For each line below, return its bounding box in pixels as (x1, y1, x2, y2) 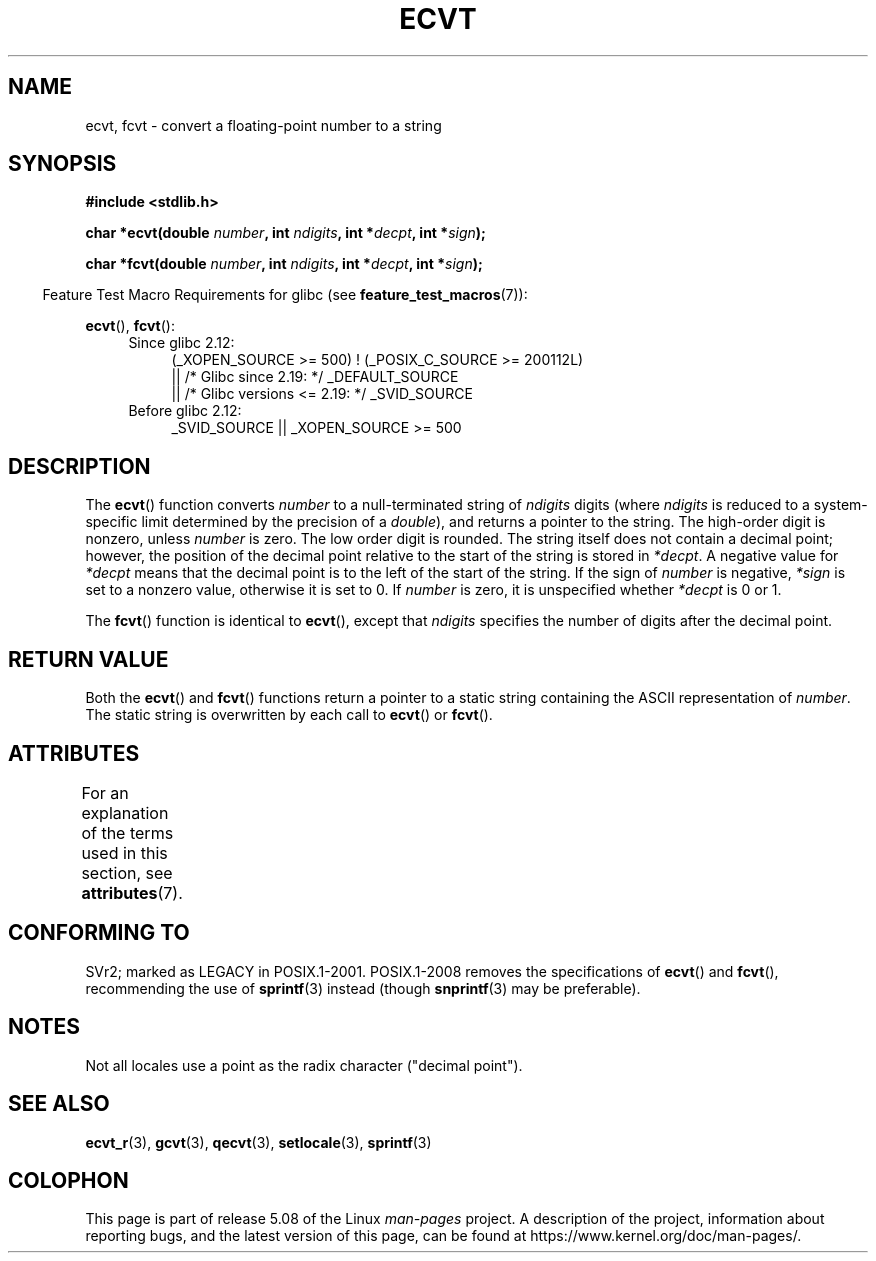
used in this (81, 842, 168, 863)
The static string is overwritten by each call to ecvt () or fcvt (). (85, 706, 493, 724)
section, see (81, 862, 173, 883)
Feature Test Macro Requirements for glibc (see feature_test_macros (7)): (42, 286, 528, 304)
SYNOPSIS (8, 151, 117, 177)
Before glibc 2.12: (128, 402, 242, 420)
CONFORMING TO (8, 920, 190, 946)
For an (81, 782, 129, 803)
